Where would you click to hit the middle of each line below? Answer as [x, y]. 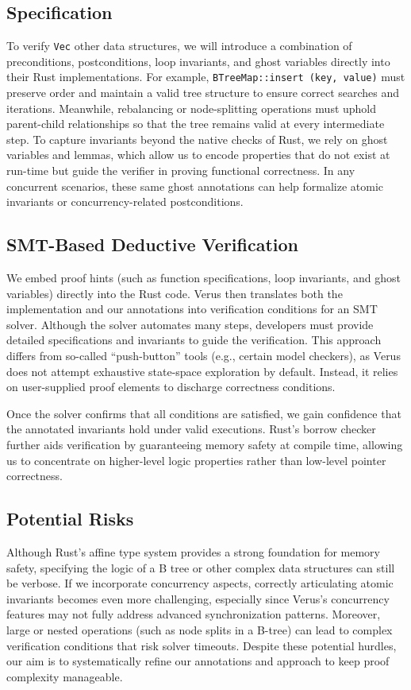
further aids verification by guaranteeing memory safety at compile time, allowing [205, 444]
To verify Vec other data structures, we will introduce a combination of [179, 46]
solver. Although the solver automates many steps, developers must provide [190, 324]
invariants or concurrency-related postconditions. [125, 202]
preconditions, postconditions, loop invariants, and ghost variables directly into [198, 61]
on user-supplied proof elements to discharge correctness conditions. [171, 387]
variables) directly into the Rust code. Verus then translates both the [175, 293]
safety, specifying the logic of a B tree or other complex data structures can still [201, 567]
